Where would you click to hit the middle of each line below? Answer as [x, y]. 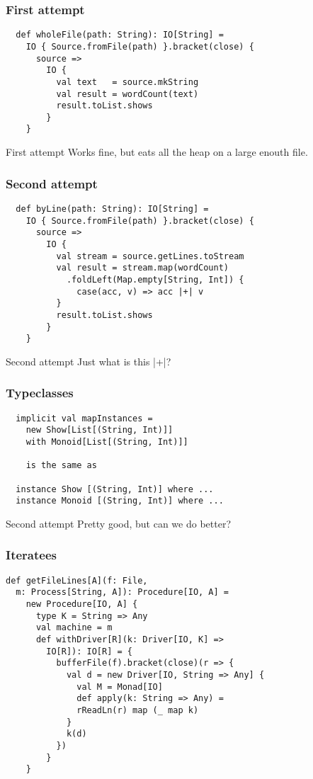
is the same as [61, 466]
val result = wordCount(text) [127, 94]
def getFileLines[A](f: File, [77, 580]
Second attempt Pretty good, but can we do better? [119, 523]
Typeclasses [40, 393]
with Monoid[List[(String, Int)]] [107, 442]
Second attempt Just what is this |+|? [89, 361]
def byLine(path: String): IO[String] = [112, 209]
